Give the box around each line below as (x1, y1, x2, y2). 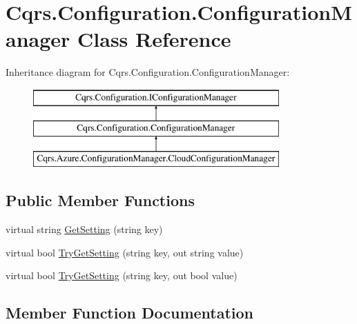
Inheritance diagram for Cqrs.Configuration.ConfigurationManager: (6, 65, 290, 79)
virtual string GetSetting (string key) (6, 222, 163, 236)
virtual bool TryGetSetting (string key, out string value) (6, 245, 244, 259)
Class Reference (77, 25, 231, 53)
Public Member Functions (6, 190, 195, 211)
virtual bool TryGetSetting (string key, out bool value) (6, 268, 238, 283)
